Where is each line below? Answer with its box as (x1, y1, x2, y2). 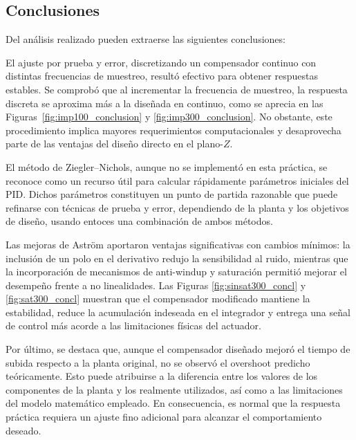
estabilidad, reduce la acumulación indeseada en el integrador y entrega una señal (6, 304, 350, 319)
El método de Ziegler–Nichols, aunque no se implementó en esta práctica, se (6, 159, 328, 174)
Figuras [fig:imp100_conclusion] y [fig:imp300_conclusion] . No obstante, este (6, 109, 332, 124)
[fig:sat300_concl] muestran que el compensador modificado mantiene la (6, 291, 310, 306)
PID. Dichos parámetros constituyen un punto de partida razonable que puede (6, 187, 338, 201)
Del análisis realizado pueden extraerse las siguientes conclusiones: (6, 32, 285, 46)
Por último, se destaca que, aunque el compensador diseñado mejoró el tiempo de (6, 342, 350, 356)
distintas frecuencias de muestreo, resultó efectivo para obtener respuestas (6, 68, 318, 83)
